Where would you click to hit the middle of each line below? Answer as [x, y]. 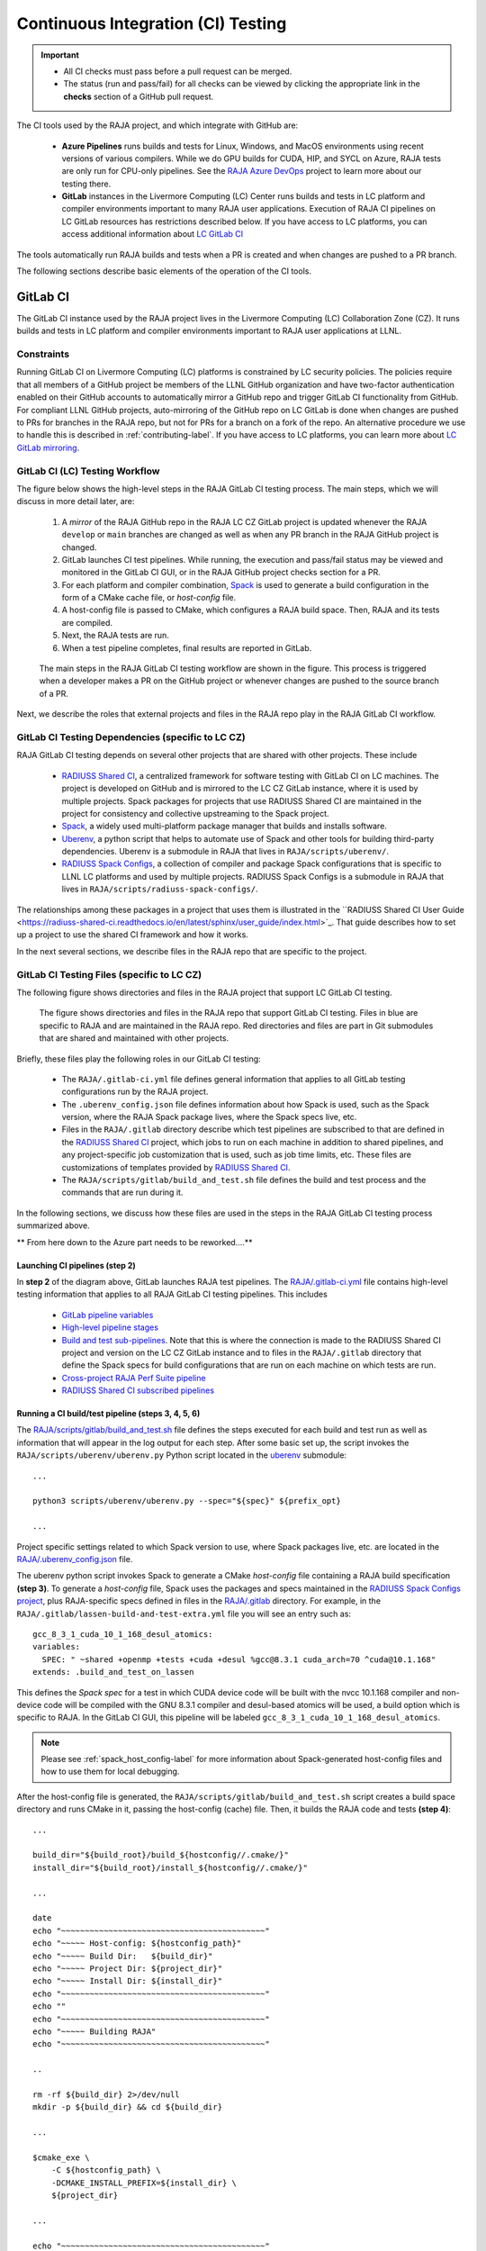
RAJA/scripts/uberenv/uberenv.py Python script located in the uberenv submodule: [181, 1455]
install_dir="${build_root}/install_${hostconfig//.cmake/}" [170, 1867]
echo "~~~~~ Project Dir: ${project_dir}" [128, 1968]
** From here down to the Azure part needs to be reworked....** [135, 1242]
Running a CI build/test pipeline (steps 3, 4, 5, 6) [108, 1414]
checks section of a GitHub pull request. [139, 96]
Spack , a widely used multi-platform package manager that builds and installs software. [224, 826]
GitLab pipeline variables [108, 1315]
